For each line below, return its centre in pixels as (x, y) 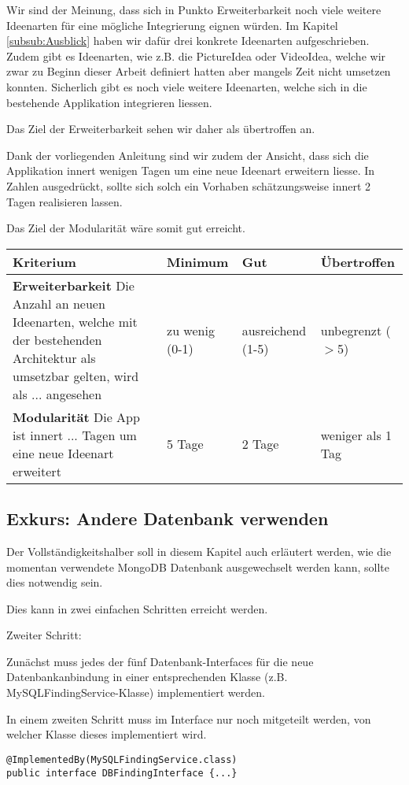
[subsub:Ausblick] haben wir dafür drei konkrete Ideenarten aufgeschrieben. (188, 41)
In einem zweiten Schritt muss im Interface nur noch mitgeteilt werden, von (189, 718)
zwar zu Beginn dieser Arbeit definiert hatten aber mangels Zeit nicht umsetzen (199, 71)
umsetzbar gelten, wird (76, 376)
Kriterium (44, 261)
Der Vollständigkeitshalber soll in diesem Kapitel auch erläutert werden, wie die (199, 551)
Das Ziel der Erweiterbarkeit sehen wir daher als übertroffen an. (161, 129)
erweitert (37, 471)
